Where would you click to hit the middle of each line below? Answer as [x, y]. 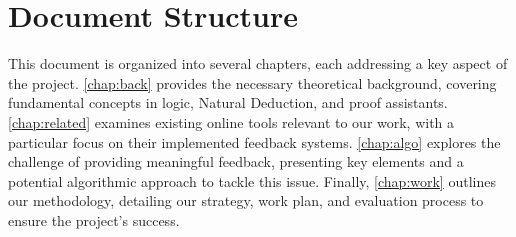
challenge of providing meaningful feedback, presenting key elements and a [236, 161]
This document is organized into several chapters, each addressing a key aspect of [258, 63]
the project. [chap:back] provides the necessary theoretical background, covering [252, 82]
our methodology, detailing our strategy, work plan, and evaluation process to [246, 200]
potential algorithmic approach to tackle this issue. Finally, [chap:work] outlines [252, 180]
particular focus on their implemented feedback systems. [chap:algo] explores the [254, 141]
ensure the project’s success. [94, 219]
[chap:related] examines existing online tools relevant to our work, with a [231, 121]
